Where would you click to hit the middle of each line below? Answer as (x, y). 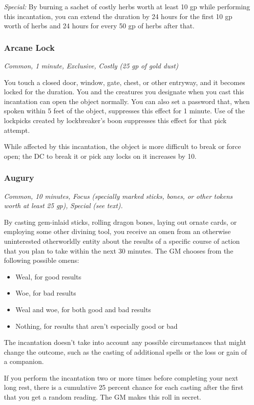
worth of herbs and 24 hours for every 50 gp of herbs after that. (99, 26)
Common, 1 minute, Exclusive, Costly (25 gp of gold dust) (91, 65)
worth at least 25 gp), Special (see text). (63, 205)
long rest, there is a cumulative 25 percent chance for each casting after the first (124, 387)
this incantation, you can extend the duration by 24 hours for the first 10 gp (118, 16)
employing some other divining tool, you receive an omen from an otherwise (117, 231)
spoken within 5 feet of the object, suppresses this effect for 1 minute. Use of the (124, 111)
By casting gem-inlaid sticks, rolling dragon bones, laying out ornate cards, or (120, 222)
